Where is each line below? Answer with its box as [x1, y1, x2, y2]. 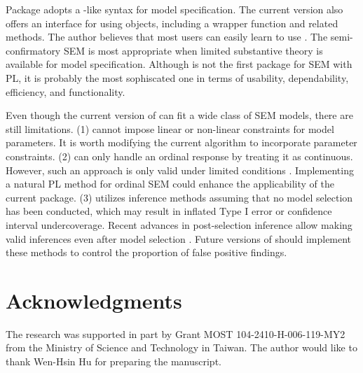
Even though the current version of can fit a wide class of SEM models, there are [6, 108, 353, 122]
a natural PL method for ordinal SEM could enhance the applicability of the [6, 176, 334, 191]
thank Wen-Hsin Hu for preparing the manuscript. [6, 354, 221, 368]
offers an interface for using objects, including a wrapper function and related [6, 15, 338, 30]
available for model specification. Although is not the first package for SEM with [6, 57, 352, 71]
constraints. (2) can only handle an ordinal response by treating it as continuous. [6, 148, 353, 163]
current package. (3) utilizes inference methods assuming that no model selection [6, 190, 353, 204]
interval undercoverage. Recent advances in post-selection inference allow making [6, 217, 352, 232]
